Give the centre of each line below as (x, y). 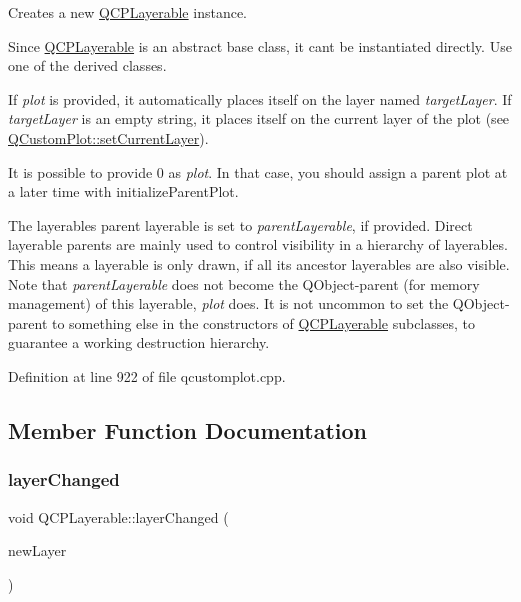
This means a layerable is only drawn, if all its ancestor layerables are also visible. (259, 263)
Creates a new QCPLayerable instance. (128, 12)
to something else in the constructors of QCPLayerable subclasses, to (263, 322)
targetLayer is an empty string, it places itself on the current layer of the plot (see (259, 118)
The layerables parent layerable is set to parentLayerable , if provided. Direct (240, 224)
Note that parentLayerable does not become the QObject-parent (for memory (244, 283)
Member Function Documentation (188, 429)
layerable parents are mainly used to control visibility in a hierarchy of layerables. (258, 244)
